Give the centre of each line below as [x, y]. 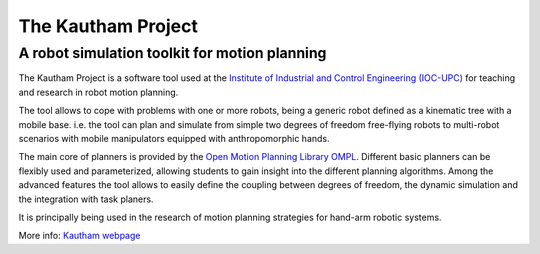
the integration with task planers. [86, 199]
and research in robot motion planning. [98, 92]
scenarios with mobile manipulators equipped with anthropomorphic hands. [174, 138]
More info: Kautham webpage [79, 236]
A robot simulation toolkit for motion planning [172, 53]
